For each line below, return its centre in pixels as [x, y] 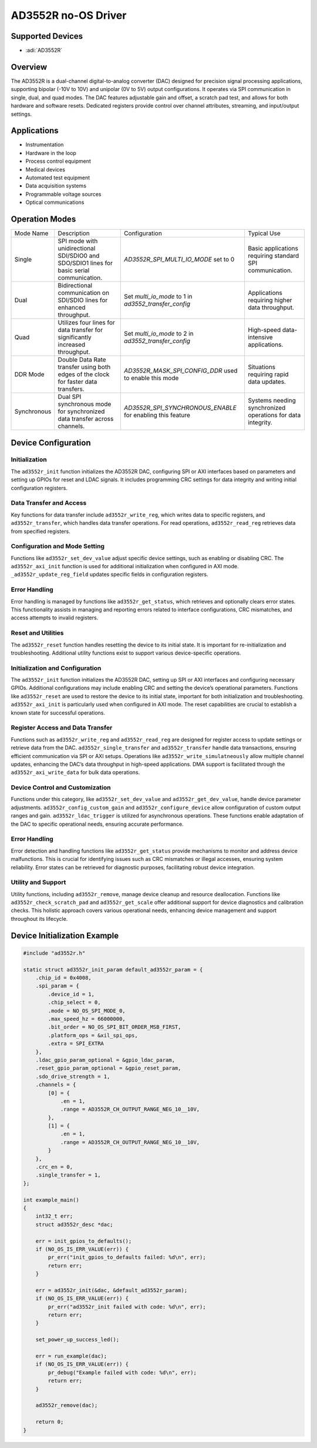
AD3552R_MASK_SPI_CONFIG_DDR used [181, 371]
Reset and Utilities [37, 633]
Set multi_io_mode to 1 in [158, 297]
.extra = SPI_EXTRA [76, 1044]
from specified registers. [41, 531]
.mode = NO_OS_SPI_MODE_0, [87, 1010]
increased [72, 345]
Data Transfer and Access [49, 503]
